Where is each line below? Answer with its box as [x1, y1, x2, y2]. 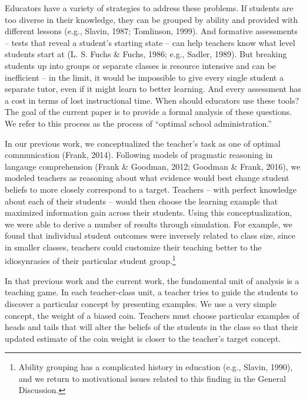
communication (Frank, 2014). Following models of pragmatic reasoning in [5, 149, 273, 161]
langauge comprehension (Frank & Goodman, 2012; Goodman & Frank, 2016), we [5, 160, 301, 172]
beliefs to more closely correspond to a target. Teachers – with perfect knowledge [5, 183, 297, 195]
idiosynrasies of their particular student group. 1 [5, 253, 176, 267]
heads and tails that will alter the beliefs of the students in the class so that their [5, 321, 298, 333]
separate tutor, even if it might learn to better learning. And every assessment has [5, 83, 301, 95]
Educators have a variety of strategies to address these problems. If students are [5, 2, 294, 14]
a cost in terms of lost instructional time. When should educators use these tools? [5, 94, 300, 106]
